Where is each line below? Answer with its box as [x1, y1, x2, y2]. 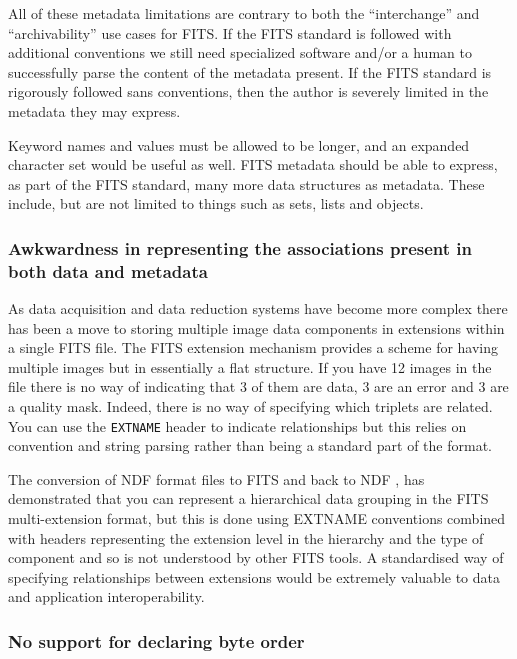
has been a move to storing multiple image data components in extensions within [8, 317, 505, 338]
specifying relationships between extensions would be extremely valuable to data [8, 566, 501, 587]
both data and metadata [8, 258, 208, 283]
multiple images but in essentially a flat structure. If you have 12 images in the [8, 356, 492, 377]
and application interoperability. [8, 586, 205, 607]
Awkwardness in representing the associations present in [8, 235, 473, 260]
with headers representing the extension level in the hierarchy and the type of [8, 527, 484, 548]
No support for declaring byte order [8, 628, 305, 653]
